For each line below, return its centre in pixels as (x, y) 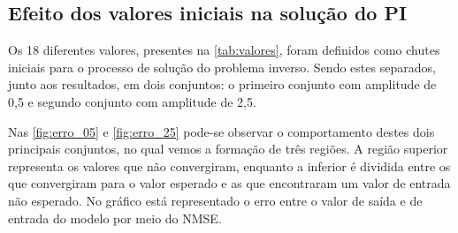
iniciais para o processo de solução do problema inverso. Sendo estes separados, (222, 67)
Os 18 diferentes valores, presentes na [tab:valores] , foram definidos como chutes (224, 50)
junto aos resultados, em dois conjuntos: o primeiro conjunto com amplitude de (222, 84)
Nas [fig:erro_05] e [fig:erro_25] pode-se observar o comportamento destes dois (221, 131)
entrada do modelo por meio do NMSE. (115, 218)
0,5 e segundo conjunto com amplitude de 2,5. (132, 101)
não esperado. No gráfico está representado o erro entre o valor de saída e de (215, 200)
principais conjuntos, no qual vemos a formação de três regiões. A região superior (228, 149)
